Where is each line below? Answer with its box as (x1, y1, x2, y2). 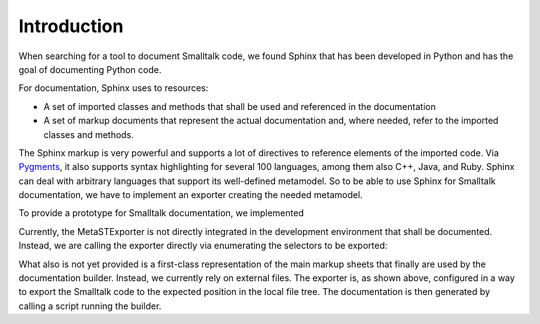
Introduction (18, 15, 124, 37)
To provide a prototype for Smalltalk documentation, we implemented (18, 207, 304, 219)
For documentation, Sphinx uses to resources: (18, 82, 209, 94)
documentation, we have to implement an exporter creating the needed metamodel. (18, 189, 364, 201)
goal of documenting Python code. (18, 63, 162, 75)
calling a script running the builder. (18, 300, 162, 312)
